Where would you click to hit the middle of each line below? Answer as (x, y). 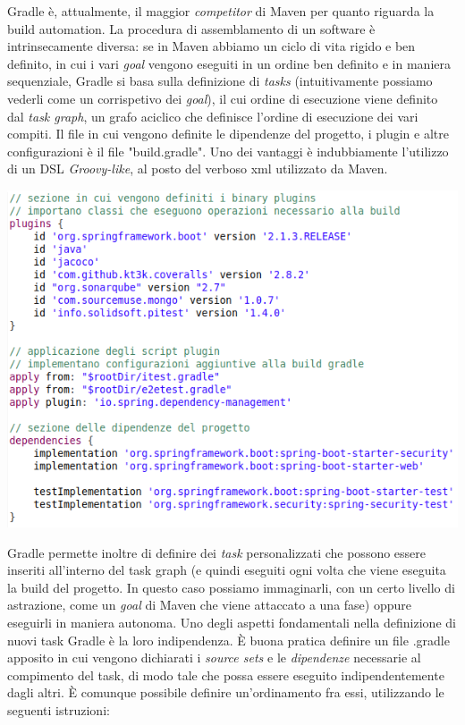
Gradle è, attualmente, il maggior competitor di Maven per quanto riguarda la (221, 11)
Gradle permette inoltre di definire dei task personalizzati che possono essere (217, 552)
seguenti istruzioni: (59, 710)
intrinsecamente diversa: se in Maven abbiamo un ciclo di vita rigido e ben (211, 46)
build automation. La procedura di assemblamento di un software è (191, 28)
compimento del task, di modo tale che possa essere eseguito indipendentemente (226, 674)
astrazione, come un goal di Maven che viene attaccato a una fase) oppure (209, 605)
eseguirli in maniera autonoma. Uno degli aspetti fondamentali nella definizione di (232, 623)
